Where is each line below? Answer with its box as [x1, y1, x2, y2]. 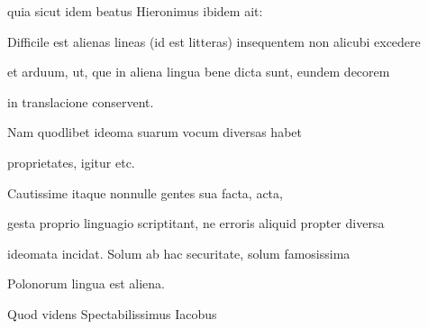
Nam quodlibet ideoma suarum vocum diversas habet [7, 123, 302, 142]
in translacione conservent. [7, 92, 154, 111]
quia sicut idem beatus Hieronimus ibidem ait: [7, 2, 263, 20]
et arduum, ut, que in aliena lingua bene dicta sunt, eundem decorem [7, 62, 390, 81]
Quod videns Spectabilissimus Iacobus [7, 304, 217, 323]
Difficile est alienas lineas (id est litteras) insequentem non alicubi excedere [7, 32, 421, 50]
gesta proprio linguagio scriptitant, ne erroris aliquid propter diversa [7, 214, 385, 233]
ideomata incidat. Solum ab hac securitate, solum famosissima [7, 243, 351, 262]
